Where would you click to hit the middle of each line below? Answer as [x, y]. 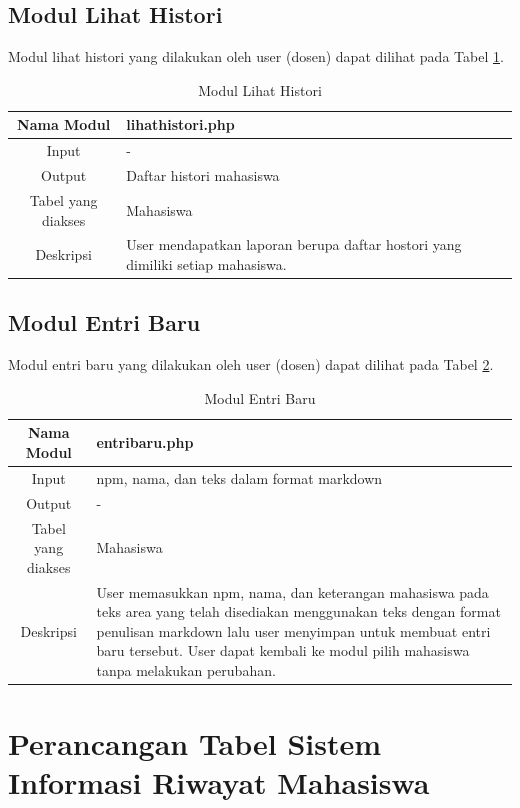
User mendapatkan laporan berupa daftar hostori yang [294, 244]
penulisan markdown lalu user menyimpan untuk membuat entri [293, 630]
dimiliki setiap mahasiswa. [206, 263]
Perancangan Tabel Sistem [195, 743]
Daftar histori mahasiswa [203, 175]
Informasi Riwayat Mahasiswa [219, 782]
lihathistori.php [180, 124]
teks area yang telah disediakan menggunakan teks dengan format [298, 611]
